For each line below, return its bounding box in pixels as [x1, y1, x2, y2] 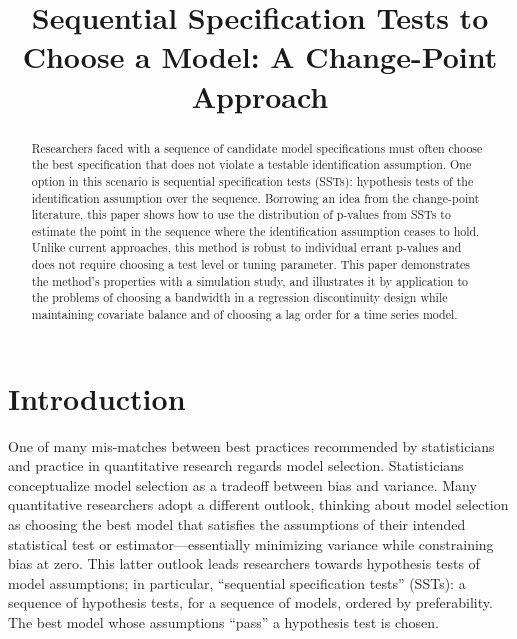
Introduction [8, 377, 186, 418]
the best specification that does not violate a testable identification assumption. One [31, 156, 472, 173]
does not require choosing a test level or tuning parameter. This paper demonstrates [31, 256, 471, 273]
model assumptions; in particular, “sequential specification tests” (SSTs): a [8, 572, 466, 593]
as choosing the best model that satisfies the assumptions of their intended [8, 514, 466, 535]
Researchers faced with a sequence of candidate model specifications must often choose [31, 139, 483, 156]
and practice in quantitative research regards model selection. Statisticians [8, 455, 464, 476]
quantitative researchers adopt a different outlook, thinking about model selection [8, 494, 509, 515]
